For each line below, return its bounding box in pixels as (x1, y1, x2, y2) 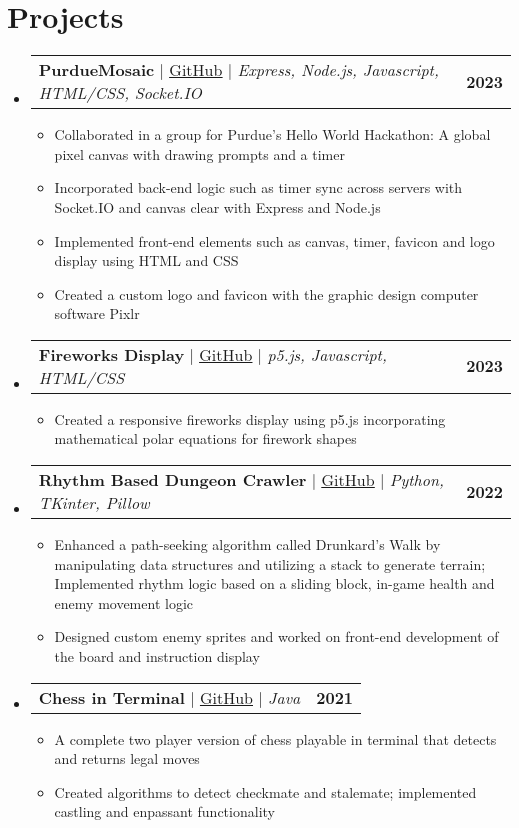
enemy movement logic (54, 592, 193, 613)
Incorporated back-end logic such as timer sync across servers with (54, 177, 463, 198)
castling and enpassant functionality (54, 801, 275, 822)
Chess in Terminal (38, 685, 185, 709)
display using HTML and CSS (54, 250, 239, 271)
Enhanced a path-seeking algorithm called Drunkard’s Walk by (54, 534, 441, 555)
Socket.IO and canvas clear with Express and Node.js (54, 196, 381, 217)
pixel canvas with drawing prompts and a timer (54, 143, 345, 164)
